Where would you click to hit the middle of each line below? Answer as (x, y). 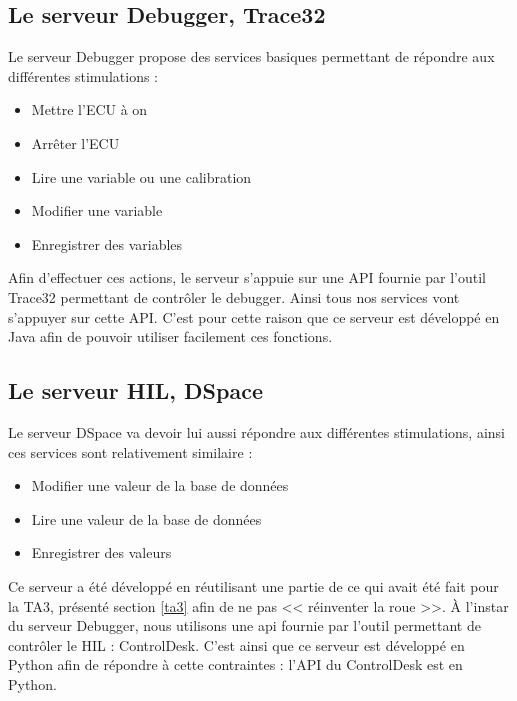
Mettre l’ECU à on (89, 109)
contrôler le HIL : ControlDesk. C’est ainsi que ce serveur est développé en (236, 644)
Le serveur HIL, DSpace (135, 390)
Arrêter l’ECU (75, 142)
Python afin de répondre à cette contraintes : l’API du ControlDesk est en (235, 664)
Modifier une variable (97, 210)
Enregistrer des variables (107, 243)
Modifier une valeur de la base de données (160, 485)
